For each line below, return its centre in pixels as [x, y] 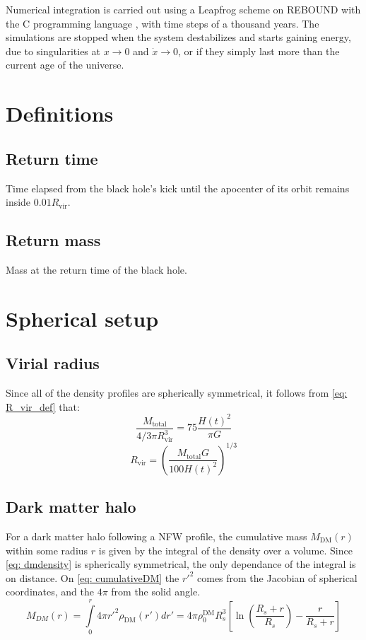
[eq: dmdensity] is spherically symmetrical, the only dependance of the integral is [181, 564]
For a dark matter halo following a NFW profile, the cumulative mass [157, 536]
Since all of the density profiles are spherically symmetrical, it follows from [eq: [177, 393]
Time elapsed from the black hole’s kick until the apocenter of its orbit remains [178, 188]
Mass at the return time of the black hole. [96, 269]
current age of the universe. [65, 65]
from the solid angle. [156, 592]
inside [18, 202]
